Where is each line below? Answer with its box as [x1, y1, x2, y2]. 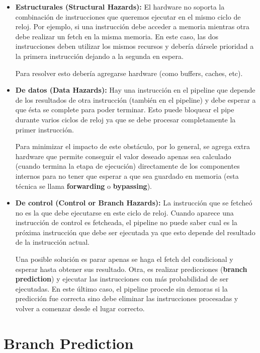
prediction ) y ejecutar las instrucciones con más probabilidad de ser [15, 273, 229, 284]
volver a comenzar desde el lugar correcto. [15, 303, 145, 314]
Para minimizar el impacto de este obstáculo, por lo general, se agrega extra [15, 141, 250, 152]
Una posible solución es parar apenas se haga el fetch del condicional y [15, 254, 233, 264]
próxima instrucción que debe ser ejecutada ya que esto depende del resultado [15, 227, 255, 237]
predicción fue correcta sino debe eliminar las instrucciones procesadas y [15, 293, 238, 304]
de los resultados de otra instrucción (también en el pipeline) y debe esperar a [15, 94, 256, 105]
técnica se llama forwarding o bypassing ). [15, 180, 152, 191]
